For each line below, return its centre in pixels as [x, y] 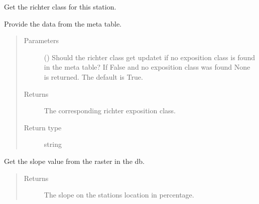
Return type [43, 127]
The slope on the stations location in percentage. [119, 195]
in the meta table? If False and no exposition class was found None [147, 67]
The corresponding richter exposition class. [110, 111]
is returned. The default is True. [93, 76]
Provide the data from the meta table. [63, 23]
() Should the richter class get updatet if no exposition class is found [149, 57]
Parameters [41, 40]
